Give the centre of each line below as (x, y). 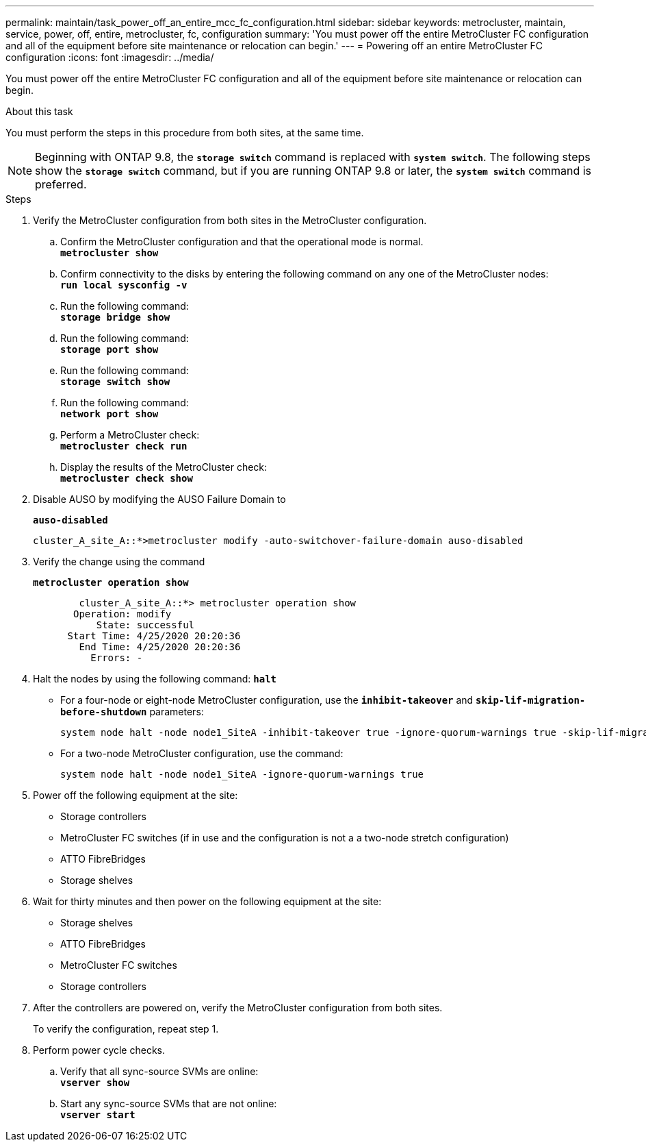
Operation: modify (122, 614)
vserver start (98, 1115)
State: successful (145, 625)
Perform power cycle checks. (99, 1050)
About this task (39, 111)
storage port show (109, 349)
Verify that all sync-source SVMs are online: (159, 1071)
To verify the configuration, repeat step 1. (126, 1029)
